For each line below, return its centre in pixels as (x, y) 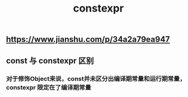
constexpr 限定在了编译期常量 (49, 87)
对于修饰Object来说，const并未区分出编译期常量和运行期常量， (96, 78)
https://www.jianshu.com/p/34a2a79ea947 (88, 39)
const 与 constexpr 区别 (50, 61)
